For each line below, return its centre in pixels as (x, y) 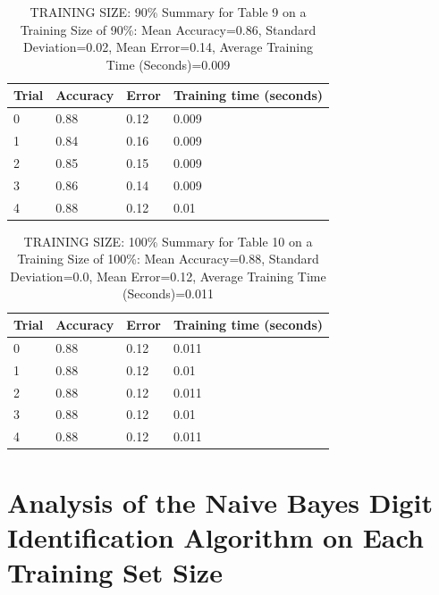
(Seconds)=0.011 (168, 293)
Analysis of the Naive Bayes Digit (220, 502)
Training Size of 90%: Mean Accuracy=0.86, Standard (168, 29)
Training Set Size (115, 571)
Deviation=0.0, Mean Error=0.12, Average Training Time (168, 276)
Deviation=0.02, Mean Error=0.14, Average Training (168, 47)
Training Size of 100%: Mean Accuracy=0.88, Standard (168, 259)
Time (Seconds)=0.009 (168, 64)
